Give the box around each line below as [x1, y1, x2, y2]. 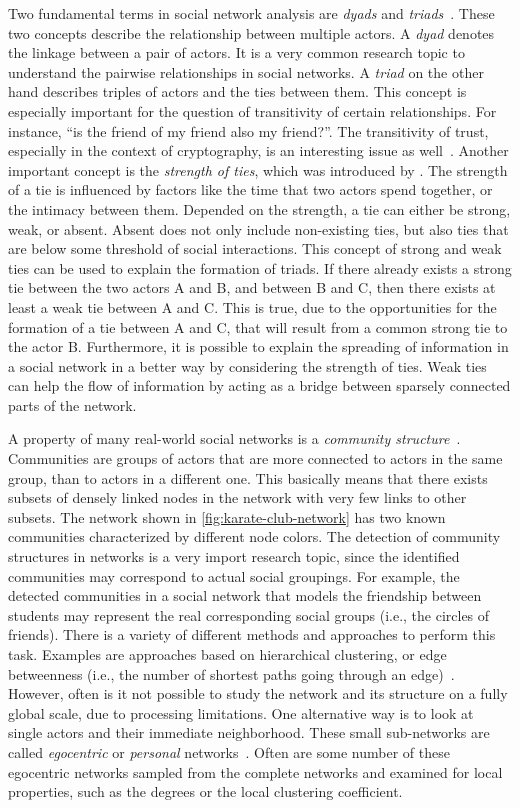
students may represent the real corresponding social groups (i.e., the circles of [8, 604, 490, 625]
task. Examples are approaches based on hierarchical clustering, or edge [8, 644, 447, 664]
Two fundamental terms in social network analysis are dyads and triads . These [8, 3, 495, 23]
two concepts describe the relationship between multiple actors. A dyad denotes [8, 22, 495, 43]
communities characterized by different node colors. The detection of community [8, 526, 501, 547]
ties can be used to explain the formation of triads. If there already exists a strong [8, 257, 512, 278]
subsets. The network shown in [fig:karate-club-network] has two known [8, 506, 446, 527]
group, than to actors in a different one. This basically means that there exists [8, 467, 488, 488]
